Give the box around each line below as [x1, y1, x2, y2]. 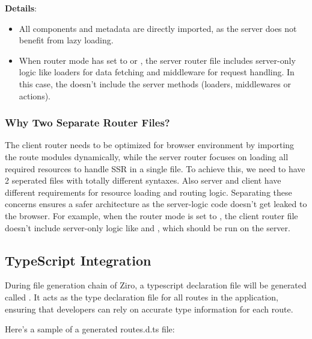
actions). [19, 89, 50, 102]
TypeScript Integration [5, 250, 151, 269]
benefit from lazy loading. [19, 34, 114, 46]
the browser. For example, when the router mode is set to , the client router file [5, 209, 298, 222]
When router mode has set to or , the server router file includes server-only [19, 54, 296, 66]
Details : [5, 2, 37, 14]
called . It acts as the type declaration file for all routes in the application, [5, 290, 278, 303]
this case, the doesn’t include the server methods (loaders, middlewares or [19, 77, 291, 90]
